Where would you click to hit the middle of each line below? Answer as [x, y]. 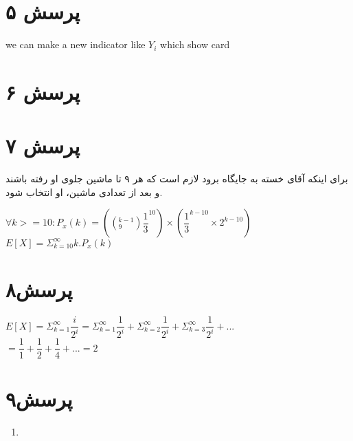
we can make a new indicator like [76, 44]
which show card [195, 44]
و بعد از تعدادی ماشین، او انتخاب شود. [84, 192]
